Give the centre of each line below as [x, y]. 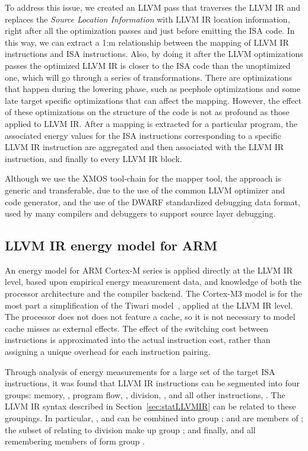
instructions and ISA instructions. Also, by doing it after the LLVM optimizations [154, 54]
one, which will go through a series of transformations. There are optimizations [149, 77]
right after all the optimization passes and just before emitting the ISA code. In [150, 31]
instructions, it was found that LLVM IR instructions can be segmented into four [153, 383]
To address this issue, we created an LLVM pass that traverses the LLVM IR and [153, 7]
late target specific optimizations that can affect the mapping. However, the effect [153, 100]
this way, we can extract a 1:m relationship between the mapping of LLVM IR [147, 42]
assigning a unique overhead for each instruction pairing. [108, 352]
